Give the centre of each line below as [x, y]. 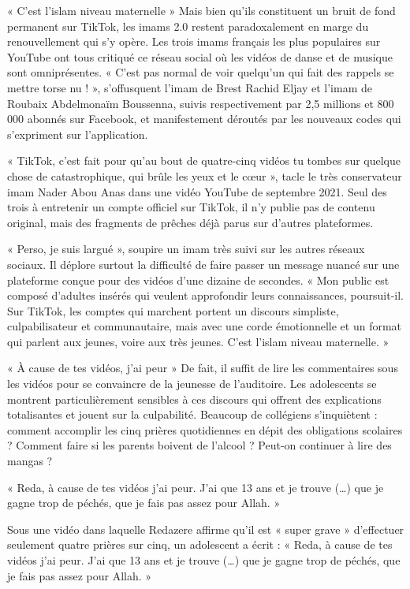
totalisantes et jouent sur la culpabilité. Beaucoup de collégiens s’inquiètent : [192, 414]
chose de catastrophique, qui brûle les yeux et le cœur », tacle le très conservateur [205, 175]
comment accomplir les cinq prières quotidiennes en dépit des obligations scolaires [205, 429]
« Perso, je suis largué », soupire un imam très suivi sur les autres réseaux [186, 249]
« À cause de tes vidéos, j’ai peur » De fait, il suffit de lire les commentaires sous [203, 368]
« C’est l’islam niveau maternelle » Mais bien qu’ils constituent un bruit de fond [201, 10]
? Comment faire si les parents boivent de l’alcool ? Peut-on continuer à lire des [199, 445]
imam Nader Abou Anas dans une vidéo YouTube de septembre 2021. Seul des [197, 191]
